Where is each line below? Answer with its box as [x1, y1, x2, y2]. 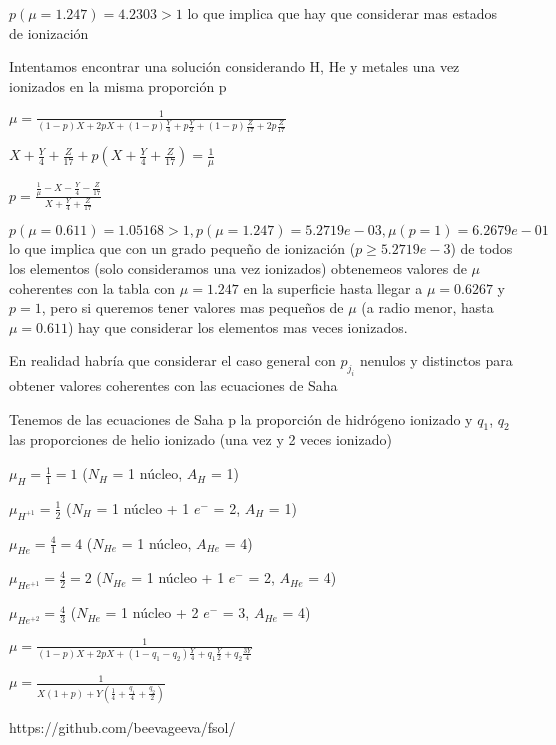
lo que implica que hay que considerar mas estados [187, 3, 497, 23]
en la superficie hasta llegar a [243, 277, 423, 298]
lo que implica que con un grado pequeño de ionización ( [9, 238, 356, 259]
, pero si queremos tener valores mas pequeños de [41, 297, 344, 318]
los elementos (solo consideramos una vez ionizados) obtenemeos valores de [9, 257, 467, 278]
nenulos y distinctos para [360, 350, 513, 371]
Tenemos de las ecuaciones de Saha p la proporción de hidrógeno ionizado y [9, 408, 473, 429]
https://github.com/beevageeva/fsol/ [9, 716, 236, 737]
